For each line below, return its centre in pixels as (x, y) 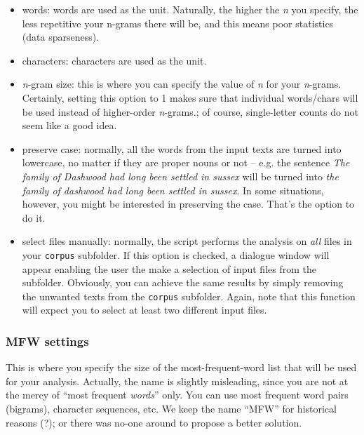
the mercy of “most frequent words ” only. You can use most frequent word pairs (177, 395)
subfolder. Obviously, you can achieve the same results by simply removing (183, 282)
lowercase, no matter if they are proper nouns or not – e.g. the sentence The (186, 162)
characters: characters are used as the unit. (114, 60)
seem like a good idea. (69, 125)
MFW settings (47, 341)
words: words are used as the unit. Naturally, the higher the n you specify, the (190, 9)
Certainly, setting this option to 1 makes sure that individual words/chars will (190, 97)
